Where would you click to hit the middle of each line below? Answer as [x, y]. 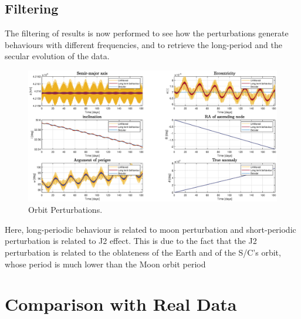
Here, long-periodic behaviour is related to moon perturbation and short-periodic [150, 229]
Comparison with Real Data [121, 304]
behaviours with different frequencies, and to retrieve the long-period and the [143, 44]
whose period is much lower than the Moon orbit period [105, 264]
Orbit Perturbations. [65, 210]
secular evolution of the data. [57, 56]
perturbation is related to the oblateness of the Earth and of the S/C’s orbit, [143, 252]
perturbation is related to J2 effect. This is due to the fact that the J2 [131, 241]
